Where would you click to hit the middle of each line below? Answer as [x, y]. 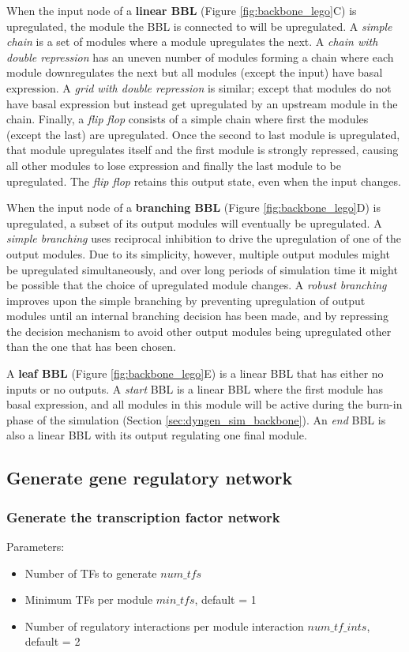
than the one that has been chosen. [91, 347]
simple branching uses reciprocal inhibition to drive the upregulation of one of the [204, 238]
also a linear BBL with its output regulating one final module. [157, 435]
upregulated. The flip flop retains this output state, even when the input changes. [204, 181]
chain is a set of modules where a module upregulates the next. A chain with [192, 41]
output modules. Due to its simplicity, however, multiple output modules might [198, 253]
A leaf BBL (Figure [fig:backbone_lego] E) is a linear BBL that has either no [195, 373]
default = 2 [53, 641]
